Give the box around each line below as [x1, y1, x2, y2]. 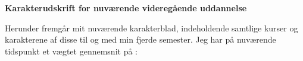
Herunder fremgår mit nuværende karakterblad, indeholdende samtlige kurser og [5, 21, 298, 34]
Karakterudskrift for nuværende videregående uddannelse [5, 2, 247, 14]
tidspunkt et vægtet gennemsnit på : [5, 44, 138, 57]
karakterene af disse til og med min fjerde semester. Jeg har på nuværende [5, 33, 276, 46]
